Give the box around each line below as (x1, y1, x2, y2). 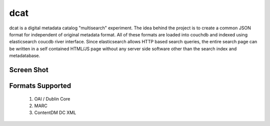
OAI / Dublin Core (34, 96, 70, 102)
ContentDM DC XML (34, 110, 76, 116)
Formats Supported (9, 81, 71, 90)
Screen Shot (9, 65, 48, 74)
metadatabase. (9, 53, 40, 59)
